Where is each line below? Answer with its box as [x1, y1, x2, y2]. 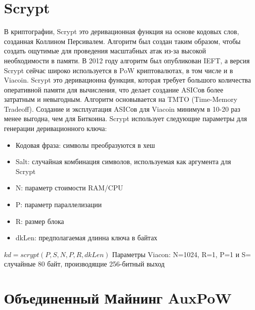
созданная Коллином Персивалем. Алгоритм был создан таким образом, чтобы [4, 36, 241, 46]
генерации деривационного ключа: [4, 123, 107, 133]
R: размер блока [15, 216, 64, 226]
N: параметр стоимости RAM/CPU [15, 182, 123, 193]
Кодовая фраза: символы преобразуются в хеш [15, 139, 155, 150]
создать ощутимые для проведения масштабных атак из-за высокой [4, 45, 206, 56]
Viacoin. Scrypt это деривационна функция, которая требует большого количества [4, 75, 251, 85]
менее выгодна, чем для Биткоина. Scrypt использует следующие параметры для [4, 113, 247, 124]
